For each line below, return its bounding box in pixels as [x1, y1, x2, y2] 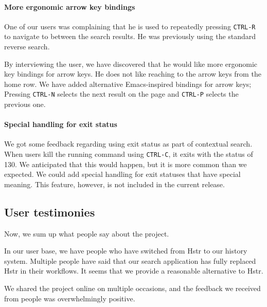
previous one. [4, 99, 46, 110]
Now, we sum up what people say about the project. [4, 228, 169, 239]
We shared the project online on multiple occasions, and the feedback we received [4, 283, 261, 294]
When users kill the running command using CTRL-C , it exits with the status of [4, 149, 253, 159]
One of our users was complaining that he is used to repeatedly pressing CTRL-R [4, 21, 256, 31]
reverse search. [4, 41, 50, 52]
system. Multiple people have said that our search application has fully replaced [4, 255, 256, 266]
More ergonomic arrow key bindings [4, 1, 135, 12]
